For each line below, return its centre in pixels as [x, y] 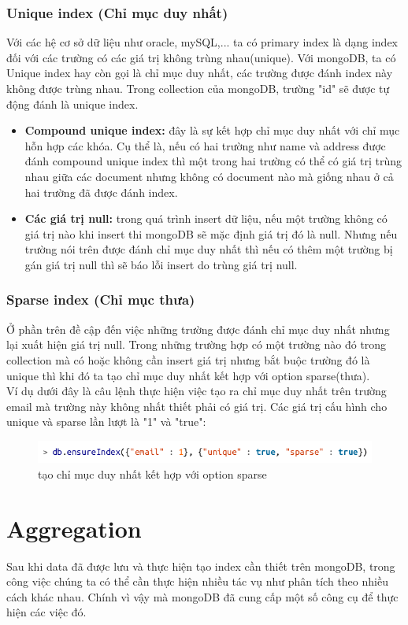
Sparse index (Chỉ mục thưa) [101, 300]
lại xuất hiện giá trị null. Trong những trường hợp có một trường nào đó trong [197, 344]
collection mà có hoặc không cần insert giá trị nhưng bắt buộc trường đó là [188, 359]
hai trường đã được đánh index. [101, 192]
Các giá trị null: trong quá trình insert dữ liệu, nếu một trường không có [206, 218]
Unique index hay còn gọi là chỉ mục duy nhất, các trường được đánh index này [200, 73]
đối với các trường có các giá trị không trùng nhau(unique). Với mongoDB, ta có [201, 57]
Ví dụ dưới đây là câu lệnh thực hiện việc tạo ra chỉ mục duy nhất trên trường [197, 391]
